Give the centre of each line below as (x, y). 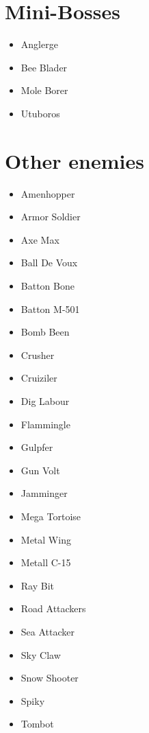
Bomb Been (45, 332)
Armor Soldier (51, 217)
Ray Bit (38, 585)
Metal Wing (46, 539)
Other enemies (74, 160)
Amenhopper (48, 193)
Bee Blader (44, 67)
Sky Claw (41, 654)
